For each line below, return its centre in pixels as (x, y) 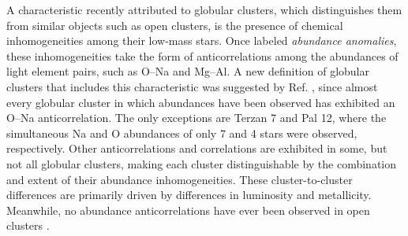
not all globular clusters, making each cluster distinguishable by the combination (202, 163)
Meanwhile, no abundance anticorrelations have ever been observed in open (188, 210)
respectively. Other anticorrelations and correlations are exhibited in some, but (197, 148)
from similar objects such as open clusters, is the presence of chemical (175, 25)
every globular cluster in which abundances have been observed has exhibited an (201, 102)
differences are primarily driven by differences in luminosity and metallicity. (189, 195)
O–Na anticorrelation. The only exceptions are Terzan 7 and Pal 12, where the (197, 118)
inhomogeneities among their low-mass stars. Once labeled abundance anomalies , (202, 41)
